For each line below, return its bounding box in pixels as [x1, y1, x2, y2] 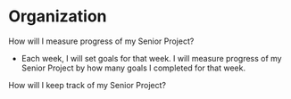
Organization [8, 6, 107, 27]
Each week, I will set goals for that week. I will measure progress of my [21, 53, 282, 63]
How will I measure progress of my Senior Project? [8, 36, 195, 46]
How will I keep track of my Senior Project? [8, 79, 167, 90]
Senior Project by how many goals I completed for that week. [21, 62, 246, 73]
